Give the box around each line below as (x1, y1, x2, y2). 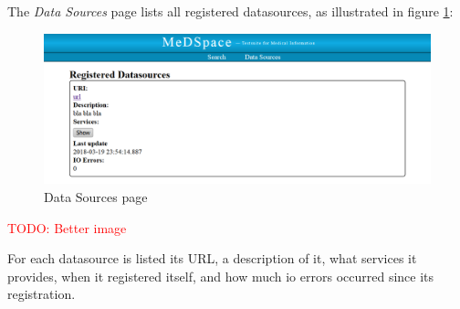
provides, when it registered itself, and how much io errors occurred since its (7, 266, 434, 285)
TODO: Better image (7, 218, 127, 237)
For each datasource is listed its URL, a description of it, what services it (7, 249, 417, 268)
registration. (7, 284, 76, 304)
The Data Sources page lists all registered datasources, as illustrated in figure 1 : (7, 2, 454, 20)
